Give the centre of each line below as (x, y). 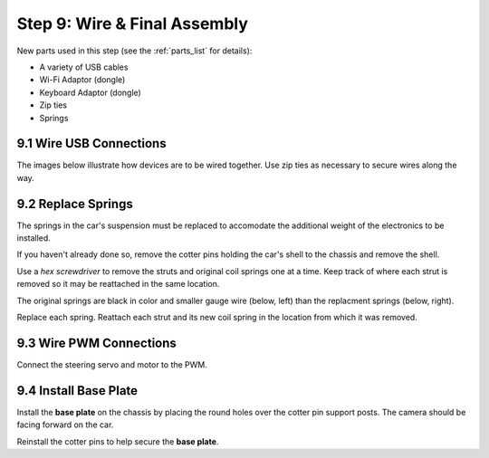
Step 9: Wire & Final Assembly (133, 24)
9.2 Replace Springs (75, 204)
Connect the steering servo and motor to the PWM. (112, 364)
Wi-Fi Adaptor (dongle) (82, 80)
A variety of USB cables (84, 67)
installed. (34, 238)
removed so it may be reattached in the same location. (118, 284)
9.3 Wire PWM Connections (96, 343)
